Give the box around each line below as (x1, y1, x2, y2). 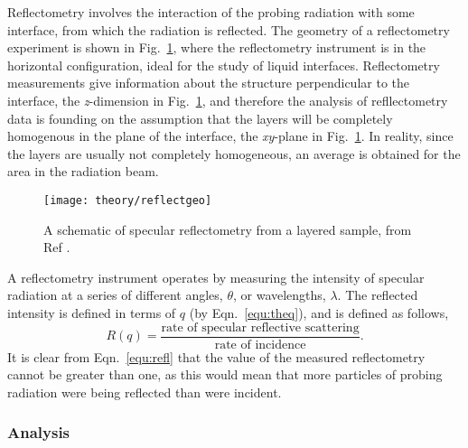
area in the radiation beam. (7, 162, 159, 181)
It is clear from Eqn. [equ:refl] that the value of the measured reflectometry (7, 347, 426, 366)
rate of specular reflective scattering (161, 321, 360, 334)
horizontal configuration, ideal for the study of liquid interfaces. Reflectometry (7, 55, 440, 74)
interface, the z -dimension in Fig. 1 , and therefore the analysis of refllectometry (7, 90, 448, 109)
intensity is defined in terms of (7, 303, 176, 322)
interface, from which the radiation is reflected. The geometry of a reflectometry (7, 20, 450, 39)
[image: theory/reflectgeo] (43, 193, 212, 207)
